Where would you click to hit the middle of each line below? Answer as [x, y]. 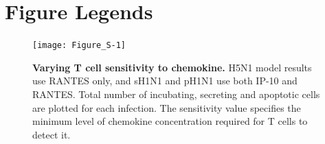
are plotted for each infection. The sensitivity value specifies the [167, 107]
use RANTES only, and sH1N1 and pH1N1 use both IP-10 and [165, 81]
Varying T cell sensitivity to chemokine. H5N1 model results [172, 67]
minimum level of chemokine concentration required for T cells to [170, 121]
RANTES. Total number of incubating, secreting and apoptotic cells [176, 94]
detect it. [52, 134]
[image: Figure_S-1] [79, 46]
